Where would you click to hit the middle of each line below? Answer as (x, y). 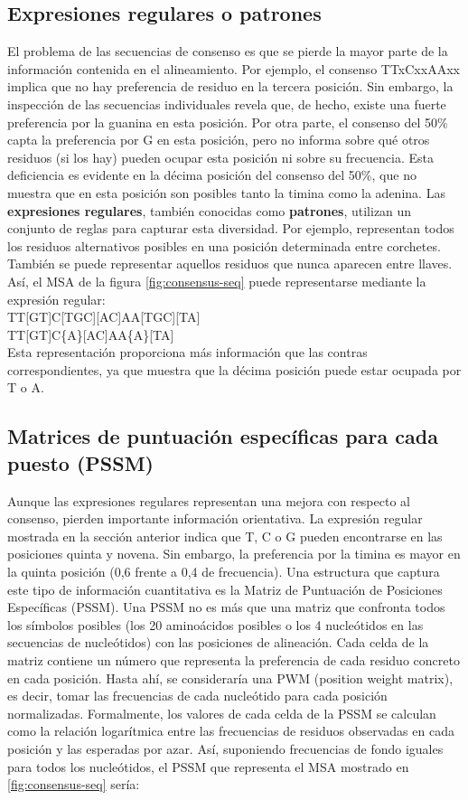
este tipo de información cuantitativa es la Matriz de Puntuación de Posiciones (225, 589)
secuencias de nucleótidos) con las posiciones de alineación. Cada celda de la (218, 642)
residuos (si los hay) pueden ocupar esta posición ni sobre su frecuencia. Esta (220, 157)
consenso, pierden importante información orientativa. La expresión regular (215, 518)
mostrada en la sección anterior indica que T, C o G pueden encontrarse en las (225, 536)
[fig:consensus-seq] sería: (74, 784)
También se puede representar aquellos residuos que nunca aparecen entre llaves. (230, 264)
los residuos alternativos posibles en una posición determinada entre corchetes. (224, 245)
